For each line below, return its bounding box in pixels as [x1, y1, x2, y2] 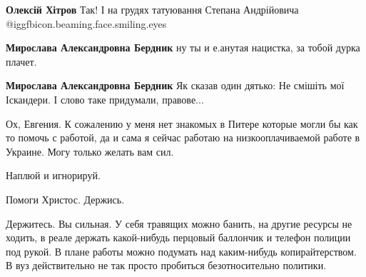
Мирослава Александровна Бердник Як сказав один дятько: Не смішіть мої [6, 78, 345, 93]
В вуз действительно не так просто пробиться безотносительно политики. [6, 258, 327, 273]
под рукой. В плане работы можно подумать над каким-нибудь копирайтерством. [6, 243, 357, 258]
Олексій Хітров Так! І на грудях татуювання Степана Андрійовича [6, 2, 299, 16]
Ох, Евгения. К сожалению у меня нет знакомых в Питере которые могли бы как [6, 116, 358, 131]
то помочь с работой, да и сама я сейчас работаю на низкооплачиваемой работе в [6, 130, 360, 145]
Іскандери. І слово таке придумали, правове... [6, 91, 204, 106]
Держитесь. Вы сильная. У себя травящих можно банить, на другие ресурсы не [6, 216, 352, 231]
